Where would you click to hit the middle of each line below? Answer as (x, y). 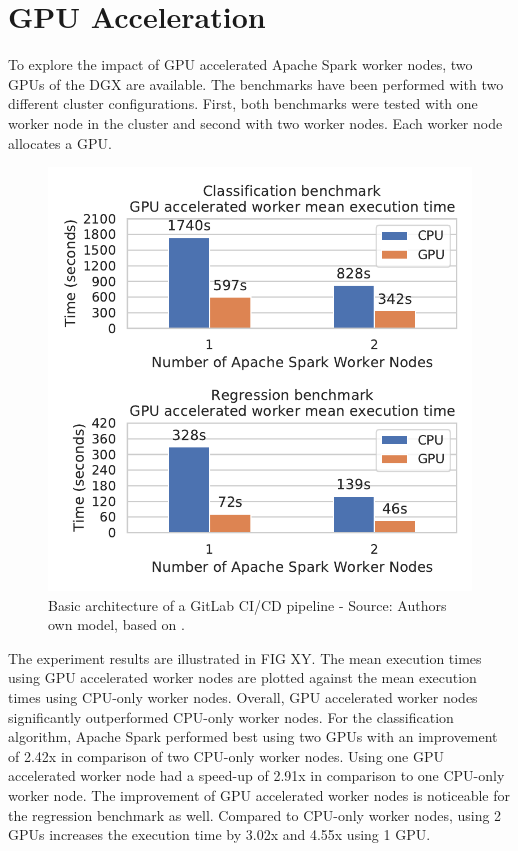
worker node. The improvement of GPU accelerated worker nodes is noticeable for (259, 795)
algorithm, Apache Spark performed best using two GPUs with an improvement (253, 736)
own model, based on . (116, 624)
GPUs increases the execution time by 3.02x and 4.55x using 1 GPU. (219, 834)
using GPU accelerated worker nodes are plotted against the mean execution (242, 677)
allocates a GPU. (60, 142)
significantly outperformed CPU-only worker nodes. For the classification (231, 716)
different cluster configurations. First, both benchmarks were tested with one (243, 103)
